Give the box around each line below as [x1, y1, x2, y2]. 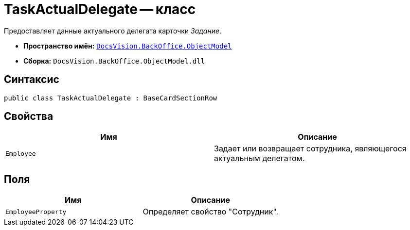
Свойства [4, 110, 53, 123]
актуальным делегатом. [214, 153, 305, 164]
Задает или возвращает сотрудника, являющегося [214, 144, 407, 154]
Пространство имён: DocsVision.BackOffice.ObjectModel [23, 41, 232, 50]
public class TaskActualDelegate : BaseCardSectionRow [4, 94, 217, 102]
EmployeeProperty [5, 208, 67, 215]
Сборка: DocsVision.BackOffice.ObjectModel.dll [23, 56, 205, 65]
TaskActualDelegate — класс [4, 1, 196, 17]
